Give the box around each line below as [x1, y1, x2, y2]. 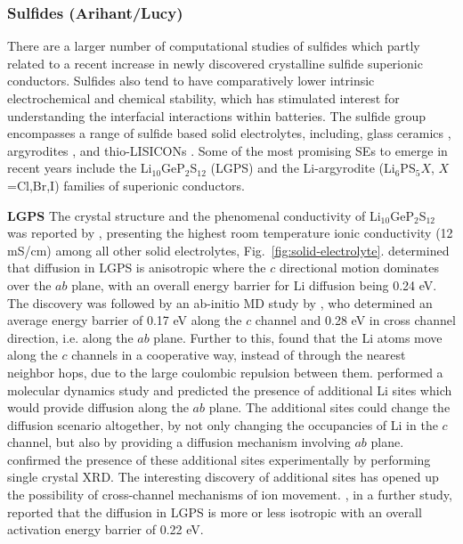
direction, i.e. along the [7, 328, 134, 346]
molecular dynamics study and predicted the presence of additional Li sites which [7, 380, 452, 399]
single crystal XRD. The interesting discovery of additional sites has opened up [7, 467, 439, 486]
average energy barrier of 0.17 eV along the [7, 311, 242, 329]
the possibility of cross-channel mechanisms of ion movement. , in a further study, [7, 485, 452, 504]
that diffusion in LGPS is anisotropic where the [7, 258, 266, 277]
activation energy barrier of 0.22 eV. [7, 520, 204, 539]
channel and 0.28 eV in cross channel [255, 311, 456, 329]
